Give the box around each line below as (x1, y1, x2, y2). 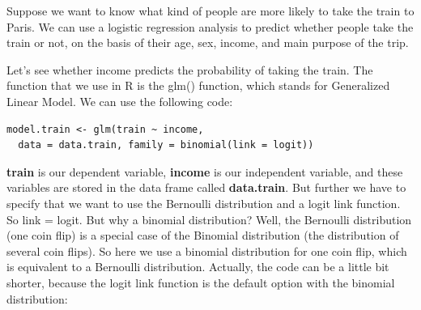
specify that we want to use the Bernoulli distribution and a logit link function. (6, 194, 401, 211)
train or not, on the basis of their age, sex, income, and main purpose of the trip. (6, 34, 409, 51)
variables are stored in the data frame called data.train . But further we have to (6, 179, 406, 196)
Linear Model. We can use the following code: (6, 92, 233, 109)
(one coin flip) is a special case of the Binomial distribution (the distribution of (6, 227, 399, 244)
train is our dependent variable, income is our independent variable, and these (6, 163, 403, 180)
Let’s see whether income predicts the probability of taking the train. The (6, 61, 373, 78)
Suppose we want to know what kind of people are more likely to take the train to (6, 2, 415, 19)
